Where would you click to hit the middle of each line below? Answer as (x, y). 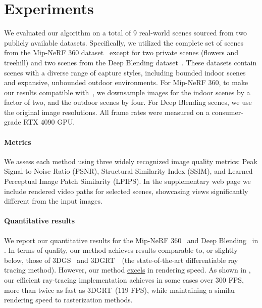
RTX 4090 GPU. (49, 122)
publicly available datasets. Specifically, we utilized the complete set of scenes (124, 42)
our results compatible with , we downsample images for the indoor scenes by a (127, 92)
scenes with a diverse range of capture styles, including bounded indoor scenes (125, 72)
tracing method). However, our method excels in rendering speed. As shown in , (127, 270)
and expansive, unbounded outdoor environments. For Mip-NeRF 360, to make (126, 82)
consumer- (227, 112)
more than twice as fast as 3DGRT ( (61, 290)
